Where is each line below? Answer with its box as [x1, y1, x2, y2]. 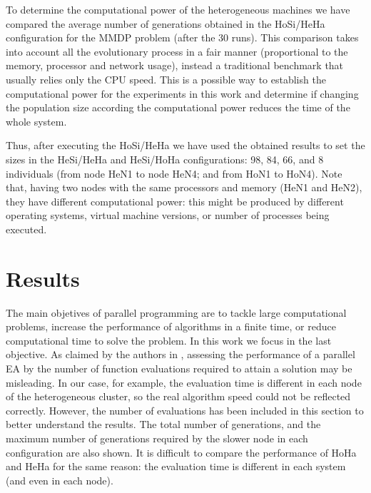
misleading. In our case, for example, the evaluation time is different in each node [6, 375, 362, 390]
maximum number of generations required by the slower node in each [6, 430, 308, 445]
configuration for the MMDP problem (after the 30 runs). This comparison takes [6, 30, 359, 45]
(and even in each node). [6, 472, 113, 487]
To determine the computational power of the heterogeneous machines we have [6, 2, 350, 16]
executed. [6, 221, 47, 236]
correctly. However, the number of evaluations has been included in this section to [6, 402, 364, 417]
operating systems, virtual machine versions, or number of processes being [6, 208, 330, 223]
